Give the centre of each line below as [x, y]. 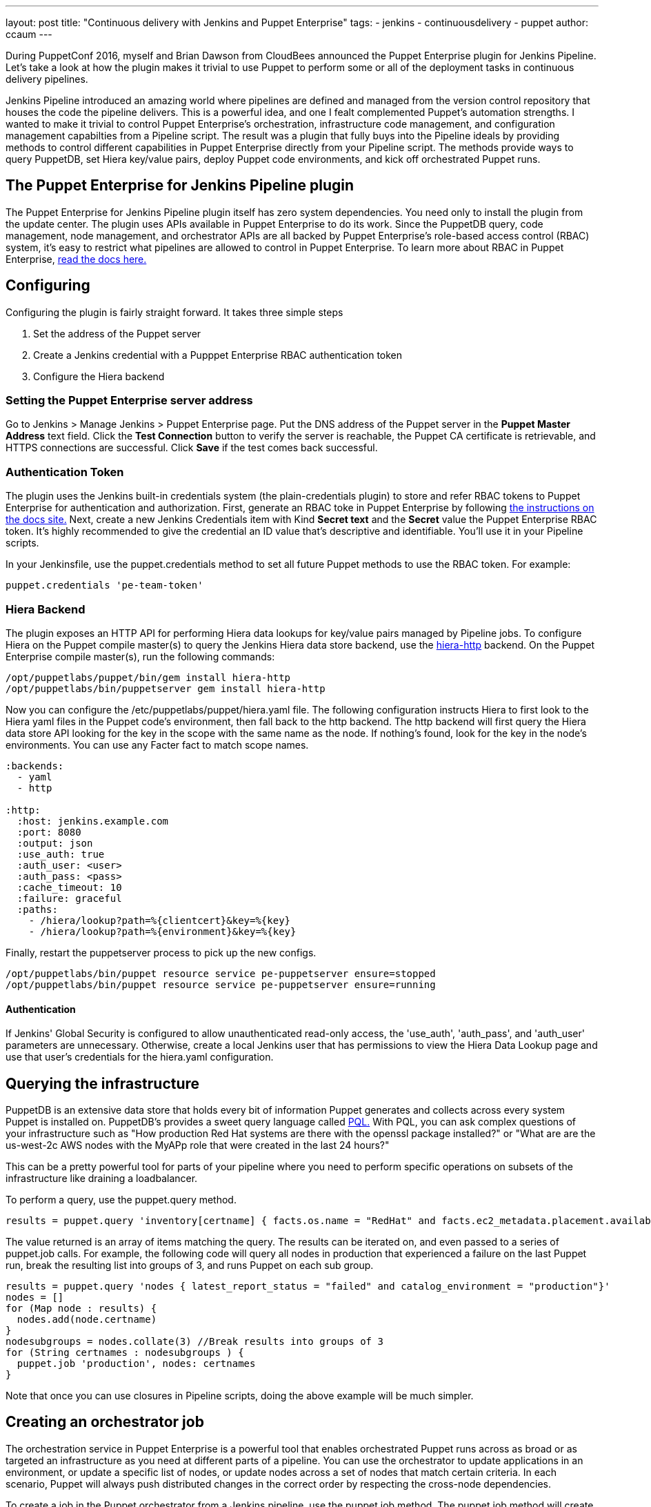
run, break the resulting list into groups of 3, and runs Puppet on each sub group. [190, 1265]
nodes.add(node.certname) [87, 1319]
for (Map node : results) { [81, 1308]
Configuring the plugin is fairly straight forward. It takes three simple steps [174, 312]
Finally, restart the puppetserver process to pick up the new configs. [161, 952]
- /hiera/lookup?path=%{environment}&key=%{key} [162, 931]
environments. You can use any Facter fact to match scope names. [157, 745]
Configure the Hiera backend [99, 376]
